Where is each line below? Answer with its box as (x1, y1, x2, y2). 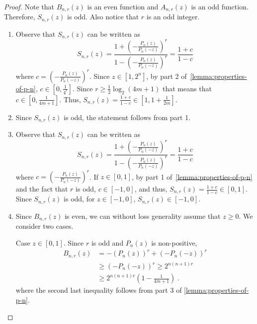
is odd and (91, 237, 124, 248)
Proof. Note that (4, 1, 55, 11)
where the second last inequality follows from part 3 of (15, 285, 182, 295)
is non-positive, (151, 237, 197, 248)
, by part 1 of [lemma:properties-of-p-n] (132, 171, 253, 182)
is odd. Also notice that (67, 11, 139, 22)
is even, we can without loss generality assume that (65, 210, 221, 221)
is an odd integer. (146, 11, 200, 22)
